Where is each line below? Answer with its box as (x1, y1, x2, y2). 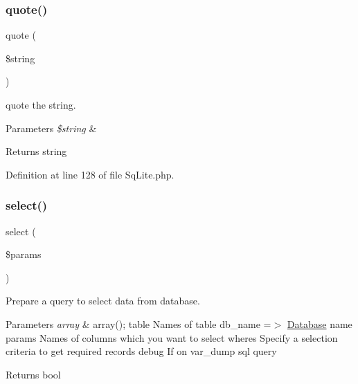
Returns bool (6, 367, 61, 381)
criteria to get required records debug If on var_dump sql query (6, 344, 277, 358)
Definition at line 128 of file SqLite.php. (6, 167, 174, 181)
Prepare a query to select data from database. (6, 293, 200, 308)
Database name (287, 316, 352, 331)
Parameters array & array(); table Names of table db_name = (6, 316, 271, 331)
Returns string (6, 144, 67, 158)
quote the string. (6, 98, 76, 111)
